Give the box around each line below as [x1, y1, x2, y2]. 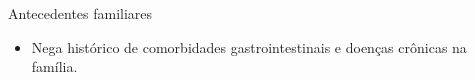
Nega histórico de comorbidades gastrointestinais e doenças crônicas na [31, 36, 467, 57]
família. [31, 56, 78, 77]
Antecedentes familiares [8, 3, 153, 23]
